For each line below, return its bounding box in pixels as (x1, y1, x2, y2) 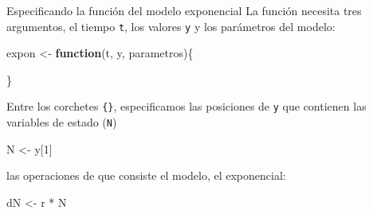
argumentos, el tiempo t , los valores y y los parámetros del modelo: (6, 18, 336, 34)
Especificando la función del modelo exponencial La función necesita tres (6, 2, 362, 18)
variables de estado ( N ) (6, 114, 117, 130)
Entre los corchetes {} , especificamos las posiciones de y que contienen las (6, 98, 367, 115)
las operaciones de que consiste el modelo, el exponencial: (6, 167, 286, 184)
